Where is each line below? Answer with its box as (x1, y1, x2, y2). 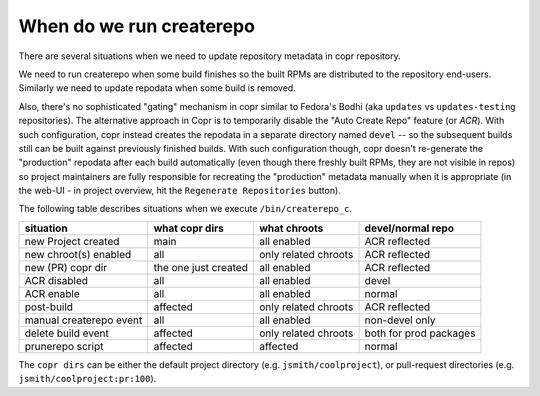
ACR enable (24, 286, 80, 300)
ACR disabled (24, 273, 89, 287)
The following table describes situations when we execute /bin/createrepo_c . (18, 203, 353, 215)
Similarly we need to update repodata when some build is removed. (18, 82, 297, 94)
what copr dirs (153, 221, 224, 235)
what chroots (258, 221, 324, 235)
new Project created (24, 234, 120, 248)
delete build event (24, 326, 109, 340)
